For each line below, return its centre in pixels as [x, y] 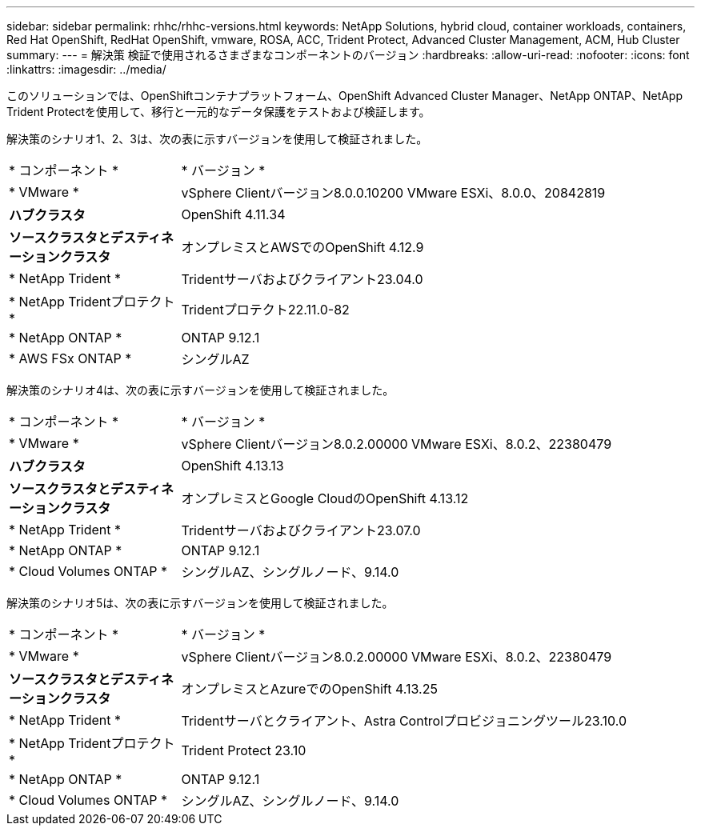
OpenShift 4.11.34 [233, 214]
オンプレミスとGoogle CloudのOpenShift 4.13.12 [325, 498]
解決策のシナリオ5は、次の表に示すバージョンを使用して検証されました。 [200, 603]
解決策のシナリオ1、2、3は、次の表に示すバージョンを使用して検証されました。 [217, 139]
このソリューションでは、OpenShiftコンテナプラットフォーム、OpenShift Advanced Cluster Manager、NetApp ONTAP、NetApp [345, 96]
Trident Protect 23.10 [244, 750]
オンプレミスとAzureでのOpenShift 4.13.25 [309, 689]
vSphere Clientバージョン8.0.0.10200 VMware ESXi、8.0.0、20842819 [393, 193]
